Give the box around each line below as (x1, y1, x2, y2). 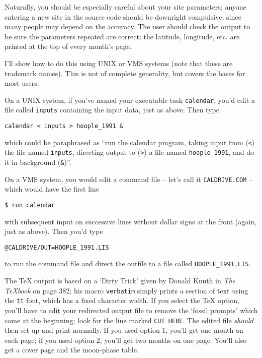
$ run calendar (5, 201, 55, 209)
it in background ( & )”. (5, 157, 71, 167)
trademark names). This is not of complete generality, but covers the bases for (5, 68, 245, 78)
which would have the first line (5, 184, 99, 194)
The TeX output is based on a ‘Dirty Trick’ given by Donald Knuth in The (5, 275, 236, 286)
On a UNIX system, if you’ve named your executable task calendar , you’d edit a (5, 94, 255, 105)
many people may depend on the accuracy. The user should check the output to (5, 21, 250, 32)
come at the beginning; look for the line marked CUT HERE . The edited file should (5, 315, 253, 325)
